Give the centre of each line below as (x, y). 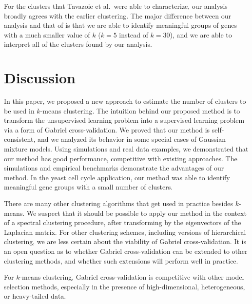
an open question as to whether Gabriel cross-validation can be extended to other (126, 251)
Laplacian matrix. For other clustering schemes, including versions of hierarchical (125, 232)
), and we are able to (201, 34)
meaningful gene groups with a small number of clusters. (88, 187)
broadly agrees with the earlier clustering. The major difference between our (117, 15)
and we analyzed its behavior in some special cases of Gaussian (131, 139)
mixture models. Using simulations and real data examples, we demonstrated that (126, 149)
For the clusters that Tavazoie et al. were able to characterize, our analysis (116, 6)
